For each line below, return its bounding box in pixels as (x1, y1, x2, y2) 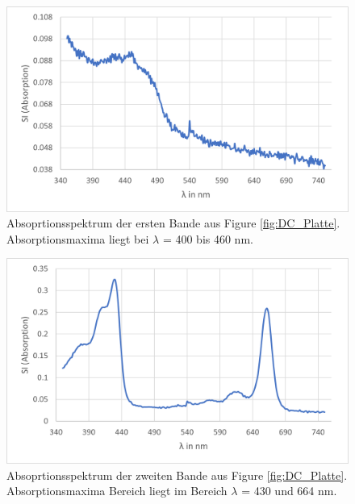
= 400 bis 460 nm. (162, 230, 253, 247)
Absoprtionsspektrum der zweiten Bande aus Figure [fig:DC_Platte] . (6, 466, 348, 483)
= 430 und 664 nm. (241, 482, 337, 499)
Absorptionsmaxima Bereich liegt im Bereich (6, 482, 228, 499)
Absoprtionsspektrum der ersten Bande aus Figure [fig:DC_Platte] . (6, 215, 340, 231)
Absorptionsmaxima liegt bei (6, 230, 149, 247)
